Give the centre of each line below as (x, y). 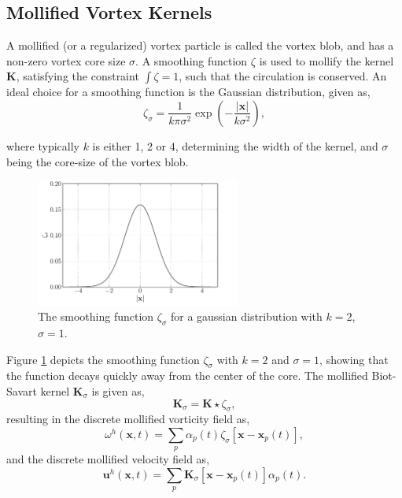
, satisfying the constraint (77, 76)
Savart (22, 391)
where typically (43, 145)
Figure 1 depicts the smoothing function (103, 359)
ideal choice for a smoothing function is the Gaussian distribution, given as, (188, 92)
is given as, (118, 391)
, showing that (354, 359)
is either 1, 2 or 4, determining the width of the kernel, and (235, 145)
